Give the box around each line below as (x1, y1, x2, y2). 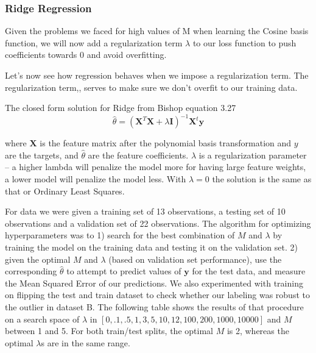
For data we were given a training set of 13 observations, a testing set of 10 (5, 205, 286, 218)
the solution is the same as (212, 173, 312, 185)
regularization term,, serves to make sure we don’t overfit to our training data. (5, 80, 298, 93)
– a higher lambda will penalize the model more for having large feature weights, (5, 160, 306, 173)
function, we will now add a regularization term (5, 36, 183, 49)
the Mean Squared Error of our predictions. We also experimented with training (5, 276, 303, 289)
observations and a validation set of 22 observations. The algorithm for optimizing (5, 216, 311, 229)
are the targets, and (5, 148, 79, 161)
